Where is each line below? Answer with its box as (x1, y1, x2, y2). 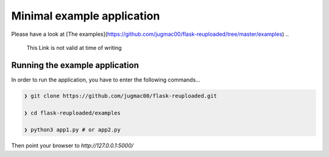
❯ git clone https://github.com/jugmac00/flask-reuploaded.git (24, 92, 218, 99)
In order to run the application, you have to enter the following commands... (11, 76, 200, 83)
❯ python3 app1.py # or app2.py (24, 127, 121, 133)
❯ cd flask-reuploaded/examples (24, 110, 121, 116)
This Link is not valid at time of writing (26, 44, 122, 51)
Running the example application (11, 60, 140, 70)
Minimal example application (11, 9, 160, 23)
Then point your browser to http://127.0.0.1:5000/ (11, 142, 134, 149)
